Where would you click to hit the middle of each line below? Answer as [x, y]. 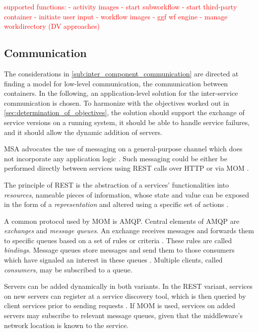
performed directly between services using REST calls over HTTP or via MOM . [127, 168]
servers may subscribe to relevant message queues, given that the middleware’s [124, 315]
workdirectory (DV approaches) [52, 26]
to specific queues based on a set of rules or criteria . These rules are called [118, 240]
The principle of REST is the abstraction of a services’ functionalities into [117, 184]
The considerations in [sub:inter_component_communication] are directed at [121, 73]
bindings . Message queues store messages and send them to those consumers [119, 250]
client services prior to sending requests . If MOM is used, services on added [120, 305]
